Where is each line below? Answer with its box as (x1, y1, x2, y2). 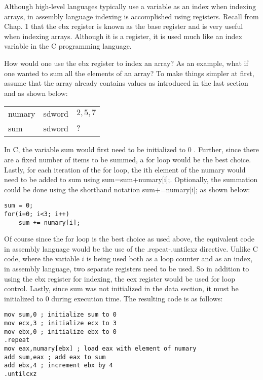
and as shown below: (4, 87, 68, 98)
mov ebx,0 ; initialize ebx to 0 (4, 328, 117, 335)
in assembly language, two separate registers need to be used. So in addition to (4, 263, 249, 274)
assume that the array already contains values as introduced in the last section (4, 78, 248, 88)
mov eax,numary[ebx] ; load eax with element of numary (4, 345, 197, 353)
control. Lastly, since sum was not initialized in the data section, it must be (4, 283, 239, 294)
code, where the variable (4, 253, 80, 264)
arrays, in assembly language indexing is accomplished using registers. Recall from (4, 11, 259, 21)
